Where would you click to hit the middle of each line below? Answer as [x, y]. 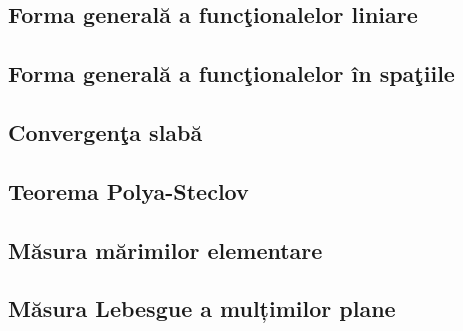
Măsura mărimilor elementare [165, 249]
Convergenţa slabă [105, 131]
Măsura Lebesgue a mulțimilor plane [202, 308]
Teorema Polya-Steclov [128, 190]
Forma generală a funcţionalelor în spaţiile [231, 73]
